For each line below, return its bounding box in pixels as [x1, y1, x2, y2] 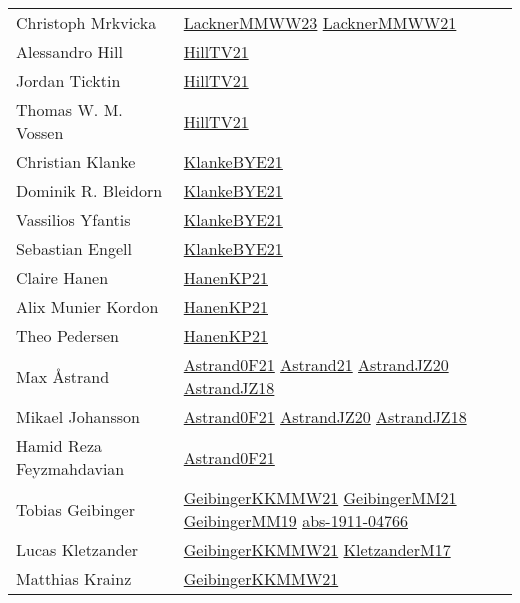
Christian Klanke [16, 150, 136, 173]
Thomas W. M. [16, 98, 123, 121]
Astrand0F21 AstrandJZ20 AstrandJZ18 [183, 405, 467, 428]
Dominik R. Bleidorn [16, 179, 163, 202]
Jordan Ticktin [16, 69, 121, 92]
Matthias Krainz [16, 567, 132, 590]
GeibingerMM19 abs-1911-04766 [183, 509, 409, 532]
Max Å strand [16, 364, 110, 388]
